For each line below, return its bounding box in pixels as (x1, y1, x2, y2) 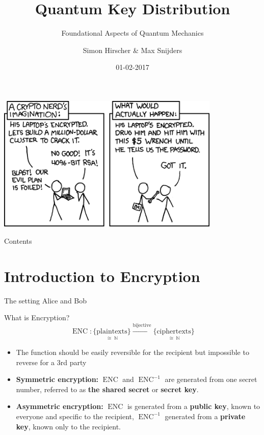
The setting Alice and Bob (4, 295, 87, 305)
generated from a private (165, 411, 246, 421)
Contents (4, 236, 32, 246)
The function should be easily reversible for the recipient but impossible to (16, 347, 249, 357)
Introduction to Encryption (4, 265, 200, 286)
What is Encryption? (4, 312, 70, 323)
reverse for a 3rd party (16, 356, 87, 367)
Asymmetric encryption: (16, 401, 103, 412)
